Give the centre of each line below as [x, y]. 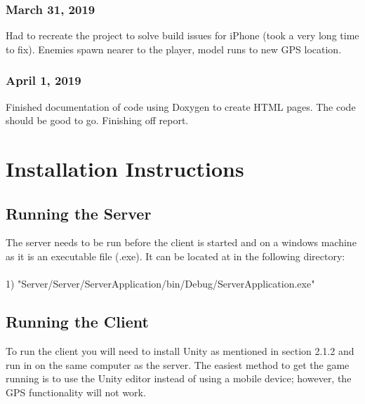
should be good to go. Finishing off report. [97, 120]
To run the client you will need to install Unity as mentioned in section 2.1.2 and [180, 350]
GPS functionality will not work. [76, 392]
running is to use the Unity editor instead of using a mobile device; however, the [179, 378]
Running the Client [77, 322]
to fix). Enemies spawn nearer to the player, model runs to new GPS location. [174, 49]
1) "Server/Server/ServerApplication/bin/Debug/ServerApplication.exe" [160, 284]
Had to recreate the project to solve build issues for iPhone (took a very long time [182, 35]
